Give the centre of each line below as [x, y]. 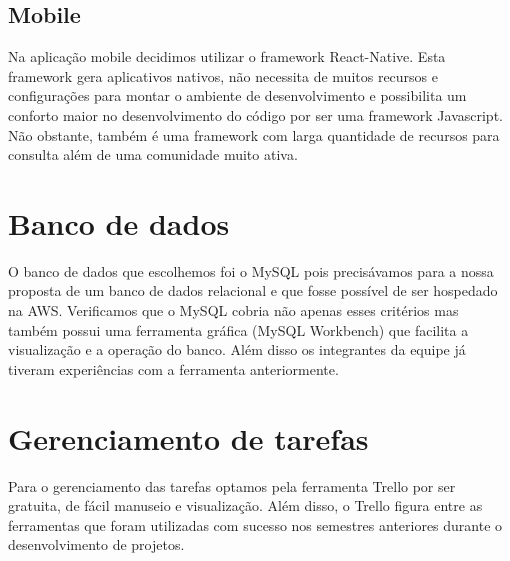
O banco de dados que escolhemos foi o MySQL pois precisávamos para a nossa [251, 270]
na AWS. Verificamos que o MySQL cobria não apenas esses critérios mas [233, 310]
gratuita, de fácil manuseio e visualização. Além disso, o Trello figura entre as [245, 505]
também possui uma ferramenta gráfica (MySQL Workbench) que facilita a [238, 329]
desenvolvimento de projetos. [96, 544]
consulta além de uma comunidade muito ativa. [153, 154]
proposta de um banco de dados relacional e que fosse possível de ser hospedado [253, 290]
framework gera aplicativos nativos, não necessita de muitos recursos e [223, 75]
